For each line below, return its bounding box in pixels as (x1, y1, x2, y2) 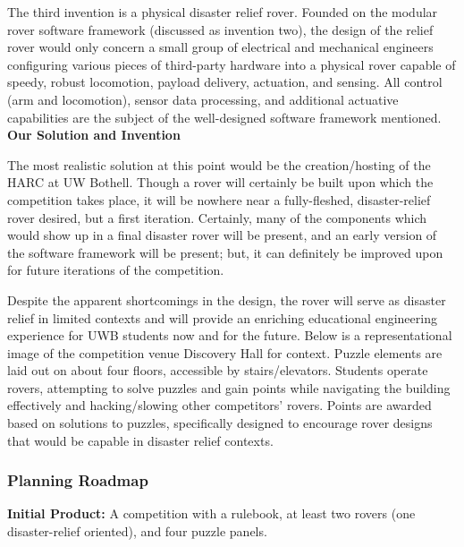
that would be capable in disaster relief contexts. (7, 431, 274, 449)
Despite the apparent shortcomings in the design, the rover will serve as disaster (7, 290, 446, 309)
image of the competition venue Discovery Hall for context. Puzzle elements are (7, 343, 443, 362)
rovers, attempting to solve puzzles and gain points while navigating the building (7, 378, 451, 397)
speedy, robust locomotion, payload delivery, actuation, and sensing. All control (7, 73, 443, 91)
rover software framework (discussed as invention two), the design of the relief (7, 20, 434, 38)
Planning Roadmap (7, 469, 148, 491)
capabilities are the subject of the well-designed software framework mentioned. (7, 107, 442, 126)
